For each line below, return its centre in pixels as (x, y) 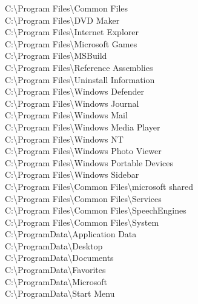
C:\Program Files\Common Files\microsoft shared (99, 186)
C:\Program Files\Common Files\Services (83, 198)
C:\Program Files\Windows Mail (66, 115)
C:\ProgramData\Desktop (54, 245)
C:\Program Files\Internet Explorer (72, 32)
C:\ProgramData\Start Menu (60, 293)
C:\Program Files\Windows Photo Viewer (83, 151)
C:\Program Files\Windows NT (64, 139)
